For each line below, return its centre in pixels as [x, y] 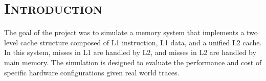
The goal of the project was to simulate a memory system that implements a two [131, 32]
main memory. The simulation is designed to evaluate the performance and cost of [133, 62]
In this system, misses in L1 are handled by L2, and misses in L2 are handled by [130, 52]
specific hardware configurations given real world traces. [92, 72]
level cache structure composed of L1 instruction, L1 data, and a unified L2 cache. [133, 42]
